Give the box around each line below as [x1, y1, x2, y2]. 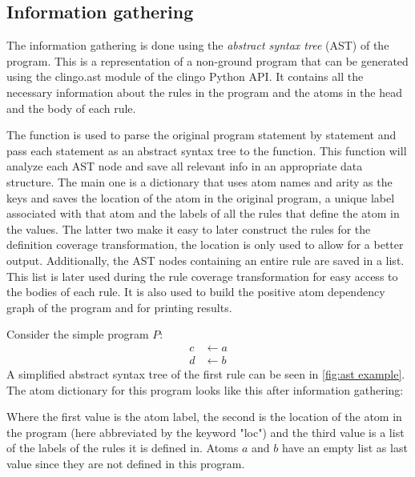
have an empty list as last [281, 439, 408, 456]
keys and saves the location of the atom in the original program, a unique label [6, 189, 395, 206]
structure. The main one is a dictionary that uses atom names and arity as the [6, 173, 393, 190]
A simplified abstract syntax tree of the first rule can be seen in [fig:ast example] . [6, 365, 405, 382]
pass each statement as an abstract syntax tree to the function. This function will [6, 142, 407, 158]
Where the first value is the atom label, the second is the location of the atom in [6, 408, 402, 425]
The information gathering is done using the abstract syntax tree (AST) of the [6, 37, 389, 54]
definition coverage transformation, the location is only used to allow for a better [6, 236, 404, 253]
